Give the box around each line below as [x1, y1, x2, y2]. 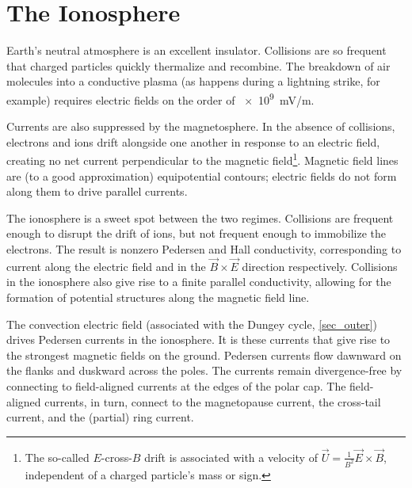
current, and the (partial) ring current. [6, 409, 194, 425]
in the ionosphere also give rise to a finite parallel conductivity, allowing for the [6, 273, 391, 290]
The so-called [25, 448, 90, 465]
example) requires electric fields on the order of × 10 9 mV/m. [6, 89, 315, 108]
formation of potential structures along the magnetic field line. [6, 288, 310, 305]
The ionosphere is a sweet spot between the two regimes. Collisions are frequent [6, 209, 394, 226]
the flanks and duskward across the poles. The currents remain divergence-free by [6, 362, 402, 379]
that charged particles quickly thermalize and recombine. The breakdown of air [6, 57, 391, 74]
